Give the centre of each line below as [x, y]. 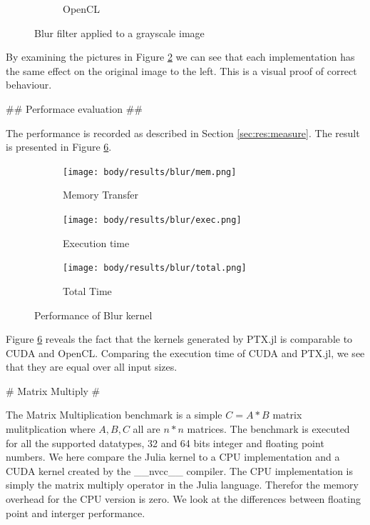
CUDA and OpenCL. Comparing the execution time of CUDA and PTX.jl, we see [185, 352]
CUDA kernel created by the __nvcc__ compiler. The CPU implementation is [180, 470]
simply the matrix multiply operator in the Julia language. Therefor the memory [182, 485]
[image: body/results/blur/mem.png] [150, 172]
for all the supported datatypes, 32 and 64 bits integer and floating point [165, 442]
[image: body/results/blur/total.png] [155, 268]
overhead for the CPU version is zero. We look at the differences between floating [183, 499]
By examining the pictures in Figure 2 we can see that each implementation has [180, 57]
